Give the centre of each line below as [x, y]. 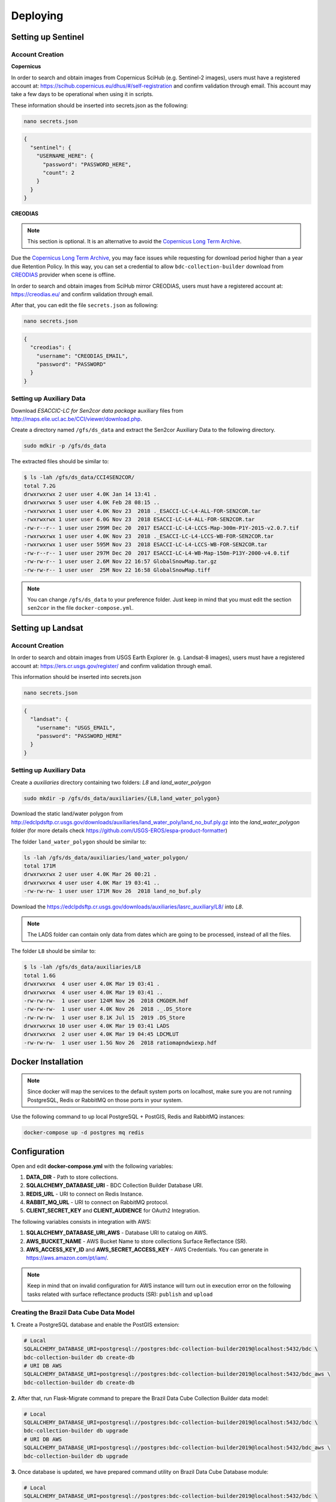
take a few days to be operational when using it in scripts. [82, 94]
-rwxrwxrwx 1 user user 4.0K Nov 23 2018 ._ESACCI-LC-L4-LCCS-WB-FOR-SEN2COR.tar [149, 536]
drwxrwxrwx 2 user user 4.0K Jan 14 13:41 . [90, 494]
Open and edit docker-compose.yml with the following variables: [92, 1166]
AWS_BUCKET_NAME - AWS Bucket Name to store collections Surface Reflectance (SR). [137, 1241]
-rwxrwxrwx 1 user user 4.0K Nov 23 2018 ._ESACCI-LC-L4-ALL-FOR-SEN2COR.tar [142, 511]
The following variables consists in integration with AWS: [81, 1221]
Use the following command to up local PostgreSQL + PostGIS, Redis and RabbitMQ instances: [128, 1117]
